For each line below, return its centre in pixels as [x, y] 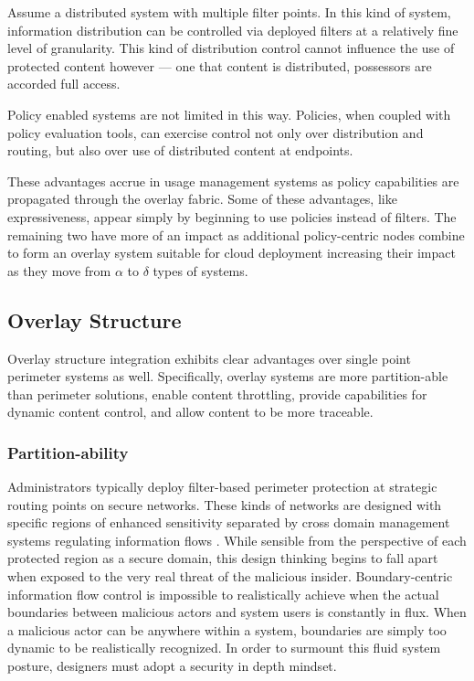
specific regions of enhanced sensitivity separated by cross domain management [229, 522]
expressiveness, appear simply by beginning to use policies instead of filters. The [232, 216]
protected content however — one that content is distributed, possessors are [220, 65]
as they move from [59, 270]
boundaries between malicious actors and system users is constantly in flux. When [237, 612]
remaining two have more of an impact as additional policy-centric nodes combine [236, 234]
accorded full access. [64, 84]
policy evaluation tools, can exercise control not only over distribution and [216, 132]
